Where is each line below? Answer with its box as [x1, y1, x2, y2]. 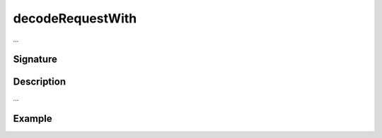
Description [13, 76, 66, 88]
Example [13, 113, 52, 125]
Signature [13, 54, 58, 65]
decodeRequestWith [13, 11, 137, 26]
